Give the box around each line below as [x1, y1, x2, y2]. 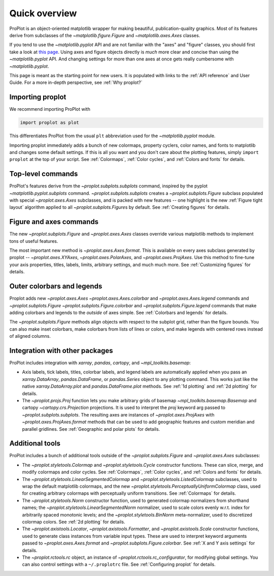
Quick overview [9, 8, 77, 19]
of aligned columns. [9, 333, 51, 339]
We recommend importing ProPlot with [9, 106, 91, 112]
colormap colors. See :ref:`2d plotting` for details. [22, 519, 125, 525]
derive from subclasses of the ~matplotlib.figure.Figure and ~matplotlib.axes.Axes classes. [9, 32, 200, 38]
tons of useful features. [9, 238, 58, 244]
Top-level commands [9, 170, 78, 178]
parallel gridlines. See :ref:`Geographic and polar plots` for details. [22, 426, 160, 432]
